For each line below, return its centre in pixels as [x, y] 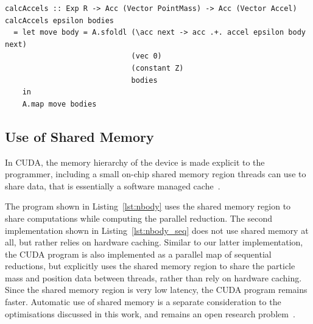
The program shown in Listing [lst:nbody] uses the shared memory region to [148, 206]
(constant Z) [157, 68]
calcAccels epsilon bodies [59, 20]
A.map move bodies [59, 104]
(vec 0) [146, 56]
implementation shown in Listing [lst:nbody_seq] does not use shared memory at [157, 230]
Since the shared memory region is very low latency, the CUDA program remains [156, 290]
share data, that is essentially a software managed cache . [113, 185]
